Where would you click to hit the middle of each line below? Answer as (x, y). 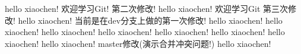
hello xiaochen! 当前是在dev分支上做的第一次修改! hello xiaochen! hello (150, 20)
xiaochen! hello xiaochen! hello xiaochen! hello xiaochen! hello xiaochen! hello (145, 32)
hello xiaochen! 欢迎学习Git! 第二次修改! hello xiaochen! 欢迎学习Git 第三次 (146, 8)
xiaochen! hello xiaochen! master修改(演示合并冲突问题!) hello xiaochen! (138, 43)
